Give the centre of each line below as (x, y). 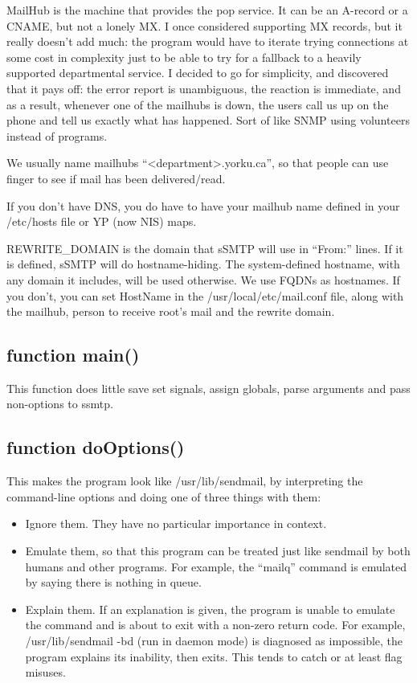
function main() (73, 355)
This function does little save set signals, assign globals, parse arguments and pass (208, 388)
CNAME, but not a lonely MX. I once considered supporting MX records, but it (204, 25)
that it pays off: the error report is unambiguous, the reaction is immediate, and (204, 88)
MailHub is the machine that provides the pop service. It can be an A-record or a (207, 10)
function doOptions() (96, 447)
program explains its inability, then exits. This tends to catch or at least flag (214, 656)
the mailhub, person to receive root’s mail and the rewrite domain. (171, 311)
